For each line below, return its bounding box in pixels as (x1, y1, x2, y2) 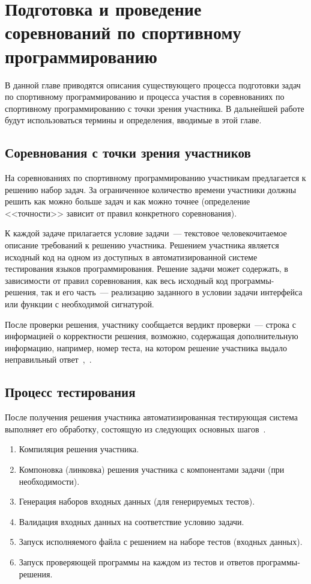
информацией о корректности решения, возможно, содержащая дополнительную (5, 330, 298, 342)
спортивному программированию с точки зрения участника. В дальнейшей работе (5, 102, 304, 114)
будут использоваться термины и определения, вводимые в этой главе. (5, 114, 262, 126)
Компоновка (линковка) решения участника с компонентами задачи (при (19, 463, 285, 475)
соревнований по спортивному (5, 20, 241, 45)
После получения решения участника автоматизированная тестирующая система (5, 411, 298, 423)
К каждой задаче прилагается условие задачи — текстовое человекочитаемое (5, 227, 287, 239)
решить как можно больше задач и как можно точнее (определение (5, 195, 250, 207)
